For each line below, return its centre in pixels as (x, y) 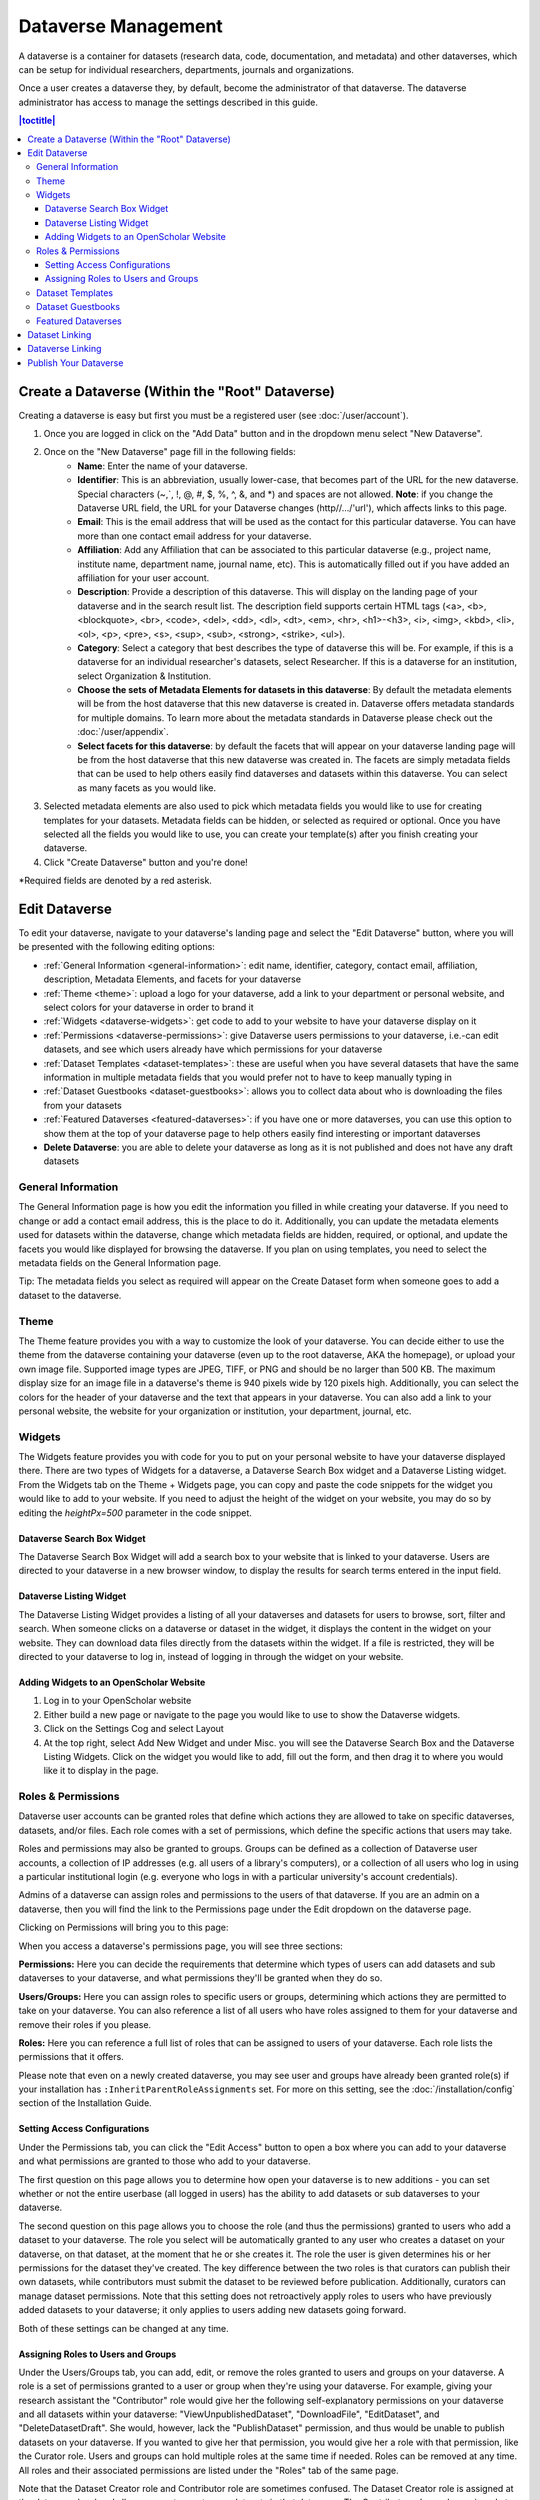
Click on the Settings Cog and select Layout (133, 1729)
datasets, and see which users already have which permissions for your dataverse (213, 1049)
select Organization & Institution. (144, 676)
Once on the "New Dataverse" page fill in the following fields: (170, 452)
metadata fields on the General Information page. (120, 1263)
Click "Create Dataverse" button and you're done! (146, 862)
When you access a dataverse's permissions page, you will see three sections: (181, 1946)
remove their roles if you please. (85, 2024)
